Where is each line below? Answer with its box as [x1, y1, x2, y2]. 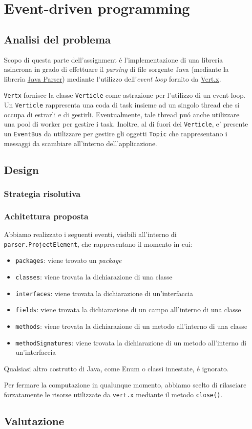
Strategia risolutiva [4, 187, 81, 199]
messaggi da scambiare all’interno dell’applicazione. [4, 138, 157, 148]
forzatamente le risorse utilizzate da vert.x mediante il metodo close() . [4, 389, 223, 399]
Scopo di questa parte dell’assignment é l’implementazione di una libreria [4, 54, 223, 64]
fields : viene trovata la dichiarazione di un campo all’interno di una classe [15, 304, 241, 315]
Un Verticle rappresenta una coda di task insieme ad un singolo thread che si [4, 100, 240, 110]
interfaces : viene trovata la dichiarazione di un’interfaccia [15, 288, 193, 298]
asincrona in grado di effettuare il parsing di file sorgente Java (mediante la [4, 64, 229, 74]
